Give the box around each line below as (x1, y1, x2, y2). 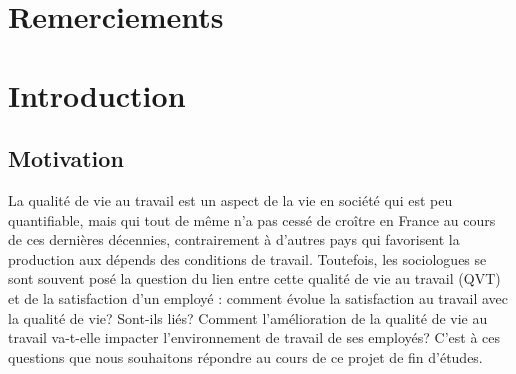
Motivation (8, 143, 124, 174)
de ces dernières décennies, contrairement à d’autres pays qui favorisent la (8, 229, 460, 250)
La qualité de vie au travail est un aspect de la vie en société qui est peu (8, 189, 453, 210)
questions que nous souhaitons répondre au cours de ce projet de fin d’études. (8, 346, 483, 367)
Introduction (8, 74, 186, 115)
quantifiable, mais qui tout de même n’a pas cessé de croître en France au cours (8, 209, 496, 230)
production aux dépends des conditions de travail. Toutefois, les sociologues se (8, 248, 487, 269)
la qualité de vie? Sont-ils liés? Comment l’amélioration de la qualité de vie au (8, 307, 488, 328)
